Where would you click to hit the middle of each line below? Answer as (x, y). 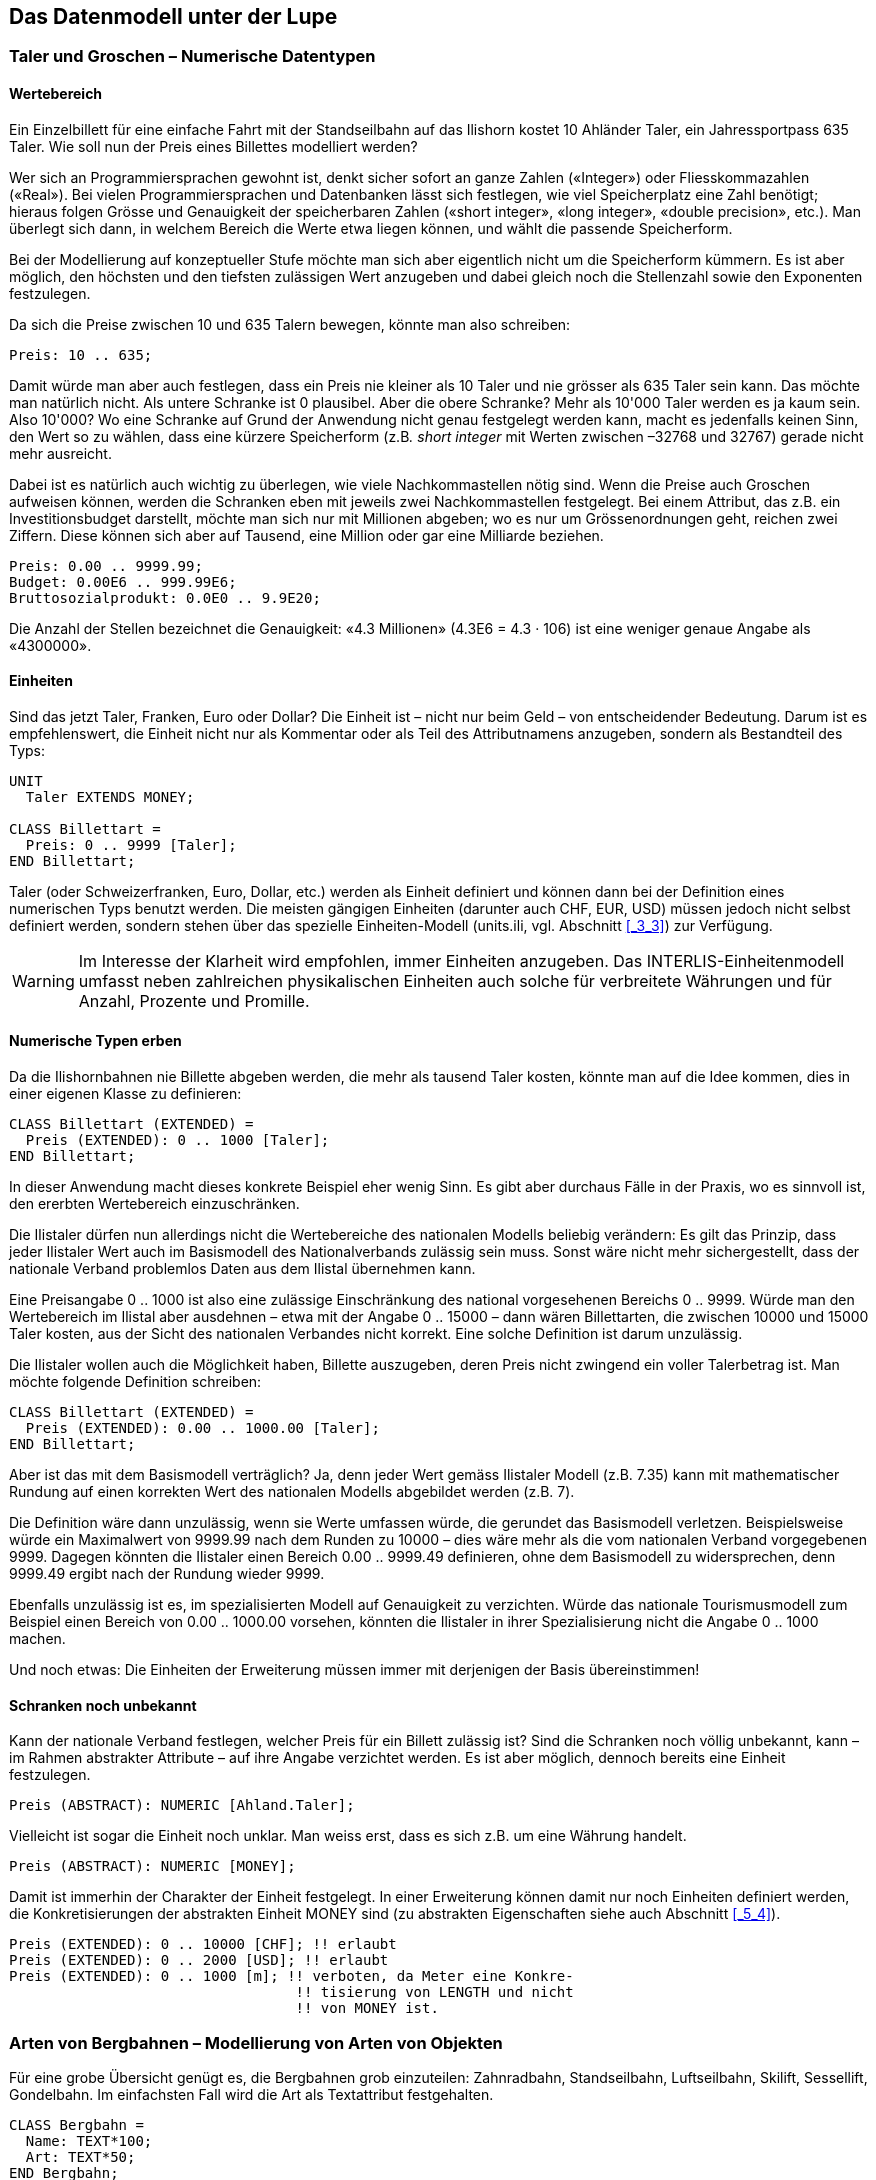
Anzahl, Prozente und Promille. (194, 1000)
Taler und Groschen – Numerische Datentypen (192, 56)
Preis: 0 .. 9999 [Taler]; (131, 844)
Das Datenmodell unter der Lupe (173, 16)
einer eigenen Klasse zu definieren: (125, 1094)
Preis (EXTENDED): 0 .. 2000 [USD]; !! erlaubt (199, 1960)
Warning (43, 980)
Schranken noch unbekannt (103, 1705)
